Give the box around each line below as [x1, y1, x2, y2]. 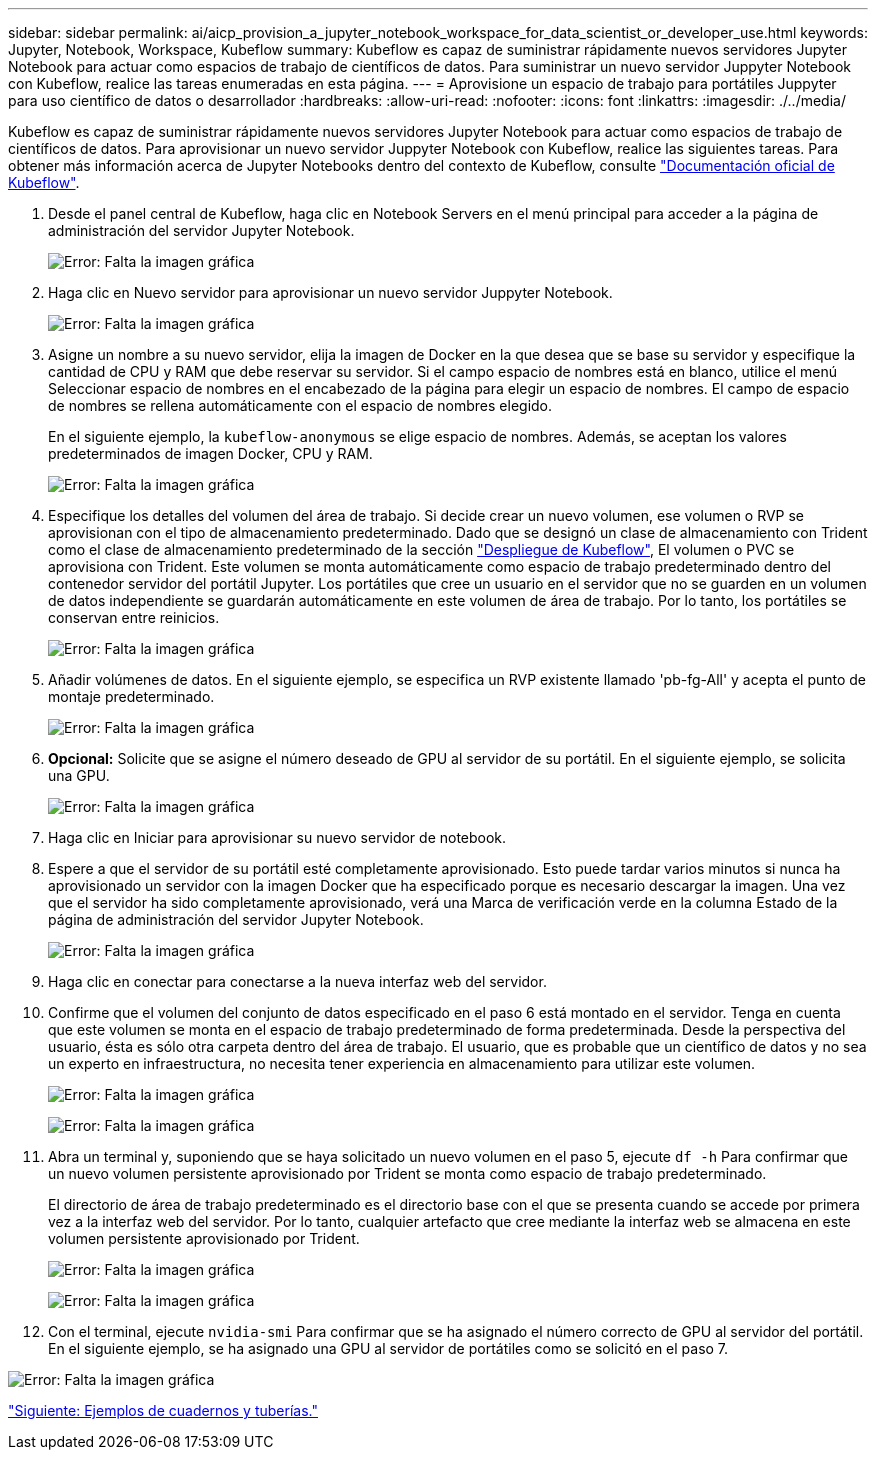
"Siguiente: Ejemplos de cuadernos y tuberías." [8, 1402, 318, 1419]
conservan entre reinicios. [48, 609, 220, 626]
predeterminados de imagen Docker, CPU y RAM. [48, 445, 373, 462]
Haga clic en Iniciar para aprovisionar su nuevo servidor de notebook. [48, 829, 507, 846]
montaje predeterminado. [48, 688, 215, 705]
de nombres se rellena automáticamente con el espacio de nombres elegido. [48, 397, 553, 414]
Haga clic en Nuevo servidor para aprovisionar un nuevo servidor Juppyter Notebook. [48, 284, 613, 301]
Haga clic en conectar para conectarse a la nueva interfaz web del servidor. [48, 973, 547, 990]
